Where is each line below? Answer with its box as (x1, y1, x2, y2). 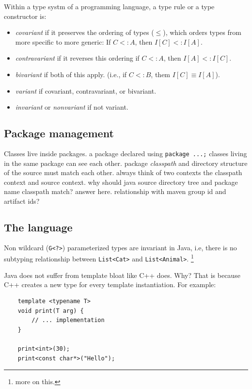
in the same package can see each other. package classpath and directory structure (4, 158, 248, 168)
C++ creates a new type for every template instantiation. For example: (4, 279, 216, 290)
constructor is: (4, 11, 47, 21)
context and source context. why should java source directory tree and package (4, 177, 238, 187)
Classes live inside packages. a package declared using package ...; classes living (4, 148, 247, 158)
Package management (4, 126, 114, 141)
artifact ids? (4, 195, 40, 206)
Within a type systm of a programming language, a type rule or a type (4, 1, 215, 11)
